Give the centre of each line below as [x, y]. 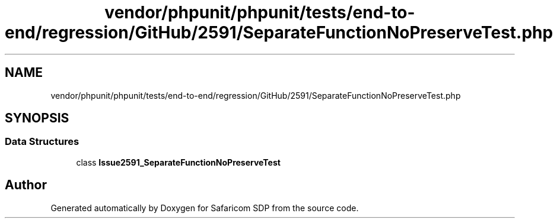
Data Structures [42, 142]
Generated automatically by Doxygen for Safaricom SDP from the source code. [205, 208]
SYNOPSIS [37, 118]
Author [26, 185]
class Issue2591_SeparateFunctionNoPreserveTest [178, 162]
